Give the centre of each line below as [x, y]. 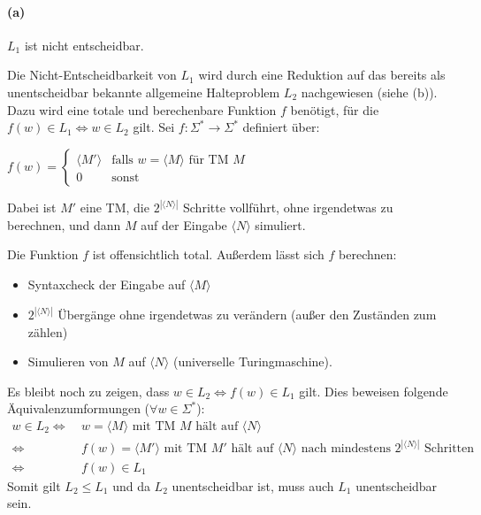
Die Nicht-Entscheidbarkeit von [92, 75]
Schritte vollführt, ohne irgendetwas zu [288, 208]
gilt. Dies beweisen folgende [374, 391]
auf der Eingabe [184, 224]
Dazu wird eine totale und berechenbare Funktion [142, 109]
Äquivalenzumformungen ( [79, 408]
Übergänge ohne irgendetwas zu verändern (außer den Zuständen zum [247, 315]
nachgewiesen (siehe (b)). [369, 92]
